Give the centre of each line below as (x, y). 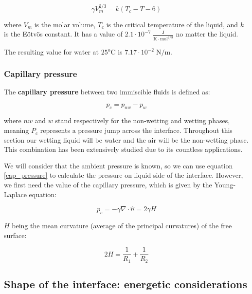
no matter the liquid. (207, 34)
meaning (17, 130)
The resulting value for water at (52, 52)
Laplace (15, 194)
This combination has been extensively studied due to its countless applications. (123, 149)
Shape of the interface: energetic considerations (126, 284)
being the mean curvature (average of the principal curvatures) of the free (122, 226)
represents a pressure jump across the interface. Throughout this (136, 130)
